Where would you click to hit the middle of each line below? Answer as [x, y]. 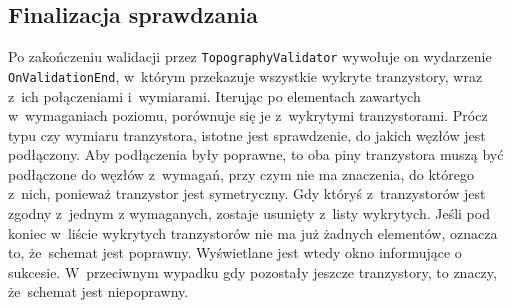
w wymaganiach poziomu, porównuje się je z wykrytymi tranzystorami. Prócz [248, 115]
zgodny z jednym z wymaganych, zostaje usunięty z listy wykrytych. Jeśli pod [249, 213]
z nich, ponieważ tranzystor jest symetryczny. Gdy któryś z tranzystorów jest [247, 193]
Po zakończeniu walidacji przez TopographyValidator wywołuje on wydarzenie [250, 56]
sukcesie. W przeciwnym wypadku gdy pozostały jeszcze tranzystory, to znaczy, [252, 271]
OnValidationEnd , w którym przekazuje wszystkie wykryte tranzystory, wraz [245, 75]
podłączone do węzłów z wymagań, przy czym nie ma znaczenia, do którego [241, 173]
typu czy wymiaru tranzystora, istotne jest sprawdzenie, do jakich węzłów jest [247, 134]
